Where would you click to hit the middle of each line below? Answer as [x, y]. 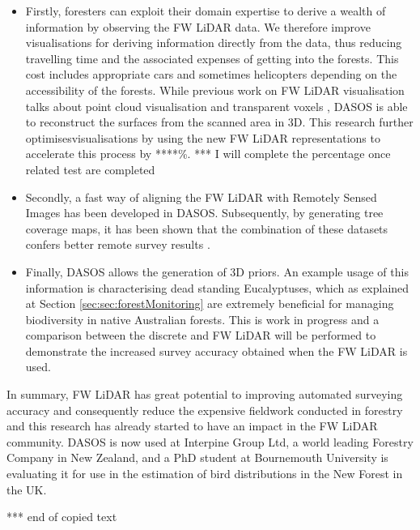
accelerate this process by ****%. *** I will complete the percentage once [208, 154]
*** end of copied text [62, 517]
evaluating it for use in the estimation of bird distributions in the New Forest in [205, 474]
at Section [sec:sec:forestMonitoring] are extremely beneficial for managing [210, 303]
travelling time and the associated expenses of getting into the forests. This [212, 58]
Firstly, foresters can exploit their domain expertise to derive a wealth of [206, 11]
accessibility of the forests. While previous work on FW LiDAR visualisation [215, 90]
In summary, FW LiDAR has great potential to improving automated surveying [205, 394]
